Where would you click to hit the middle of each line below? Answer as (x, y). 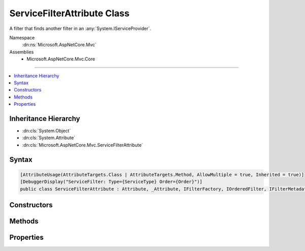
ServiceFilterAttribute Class (69, 13)
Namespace (22, 38)
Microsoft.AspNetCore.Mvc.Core (61, 59)
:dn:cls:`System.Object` (47, 131)
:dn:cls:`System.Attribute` (49, 138)
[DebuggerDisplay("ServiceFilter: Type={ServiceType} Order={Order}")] (111, 182)
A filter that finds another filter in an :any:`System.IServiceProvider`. (80, 28)
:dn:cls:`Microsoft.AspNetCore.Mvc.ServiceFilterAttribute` (83, 145)
